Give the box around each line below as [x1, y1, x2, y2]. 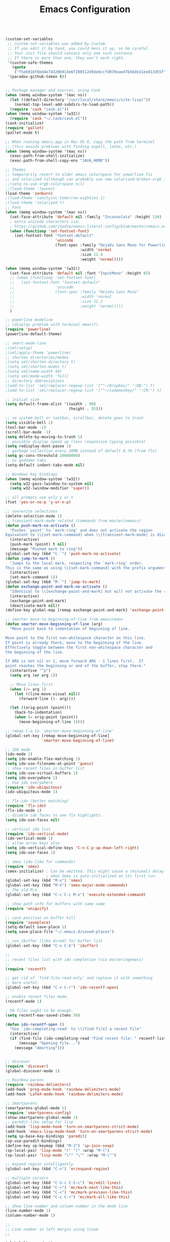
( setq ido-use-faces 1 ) [5, 850, 56, 856]
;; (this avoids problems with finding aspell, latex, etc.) [5, 144, 137, 149]
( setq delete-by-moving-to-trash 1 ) [5, 434, 82, 439]
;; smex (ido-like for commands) [5, 859, 76, 864]
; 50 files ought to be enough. [5, 1008, 73, 1013]
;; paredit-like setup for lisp [5, 1119, 73, 1125]
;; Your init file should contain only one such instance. [7, 51, 135, 56]
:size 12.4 [80, 252, 103, 257]
